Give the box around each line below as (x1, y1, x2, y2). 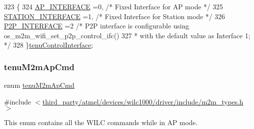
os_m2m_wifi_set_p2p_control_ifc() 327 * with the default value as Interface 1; (4, 30, 251, 40)
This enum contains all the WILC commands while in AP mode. (4, 117, 198, 128)
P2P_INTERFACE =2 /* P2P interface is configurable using (4, 21, 189, 31)
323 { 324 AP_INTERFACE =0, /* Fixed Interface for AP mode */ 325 (4, 1, 223, 11)
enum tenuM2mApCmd (4, 80, 75, 90)
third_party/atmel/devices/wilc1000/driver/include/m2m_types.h (42, 96, 244, 106)
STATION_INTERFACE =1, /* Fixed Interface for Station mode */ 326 (4, 11, 225, 21)
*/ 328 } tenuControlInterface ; (4, 40, 93, 50)
